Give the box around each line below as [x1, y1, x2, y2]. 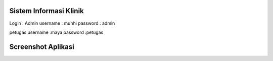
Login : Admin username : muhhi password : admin [9, 20, 115, 26]
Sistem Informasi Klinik [9, 7, 84, 15]
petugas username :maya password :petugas [9, 29, 104, 35]
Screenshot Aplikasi [9, 42, 74, 51]
